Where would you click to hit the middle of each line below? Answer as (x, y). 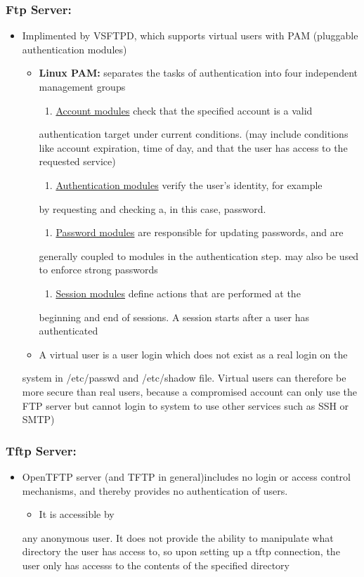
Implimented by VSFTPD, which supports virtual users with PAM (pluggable (190, 35)
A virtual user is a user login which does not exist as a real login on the (193, 354)
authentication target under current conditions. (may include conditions (194, 134)
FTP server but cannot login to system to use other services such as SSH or (186, 405)
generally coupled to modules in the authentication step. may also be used (199, 255)
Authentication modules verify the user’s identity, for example (189, 184)
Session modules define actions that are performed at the (178, 293)
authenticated (69, 331)
